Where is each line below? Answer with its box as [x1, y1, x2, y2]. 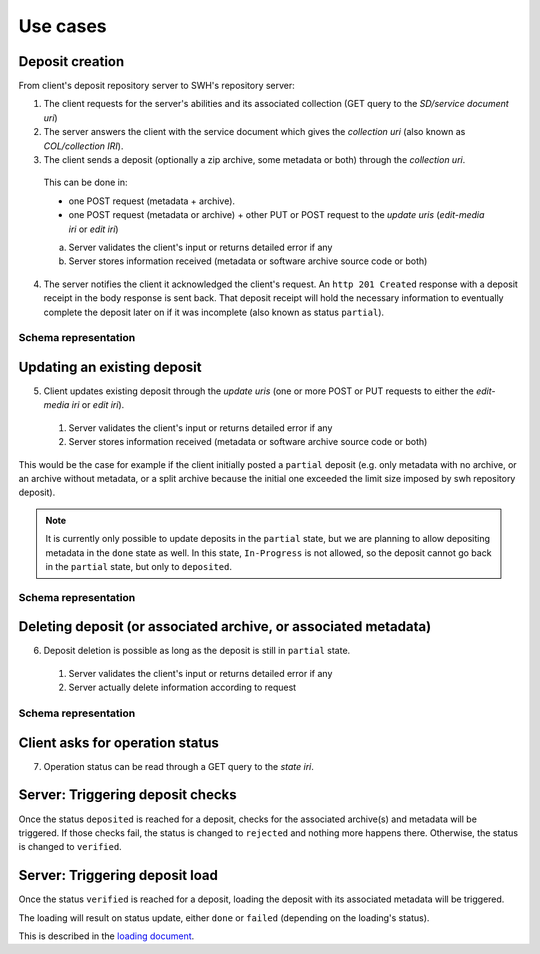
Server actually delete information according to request [68, 681, 297, 694]
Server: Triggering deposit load [18, 867, 219, 884]
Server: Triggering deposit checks [18, 786, 237, 804]
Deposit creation [18, 53, 125, 70]
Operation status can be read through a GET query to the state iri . [43, 760, 315, 772]
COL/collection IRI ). [43, 140, 124, 152]
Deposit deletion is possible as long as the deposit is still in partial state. [43, 645, 351, 657]
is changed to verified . [18, 841, 122, 853]
